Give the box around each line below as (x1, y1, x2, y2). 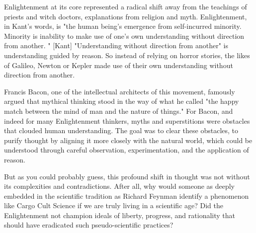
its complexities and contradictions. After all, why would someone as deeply (4, 181, 235, 191)
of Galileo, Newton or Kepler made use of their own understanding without (4, 60, 233, 70)
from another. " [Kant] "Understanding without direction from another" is (4, 40, 228, 51)
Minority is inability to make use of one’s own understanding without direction (4, 30, 245, 41)
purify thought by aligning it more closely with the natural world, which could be (4, 135, 253, 145)
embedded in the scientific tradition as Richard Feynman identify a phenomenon (4, 190, 249, 201)
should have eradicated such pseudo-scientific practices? (4, 220, 173, 230)
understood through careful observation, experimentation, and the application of (4, 145, 249, 155)
